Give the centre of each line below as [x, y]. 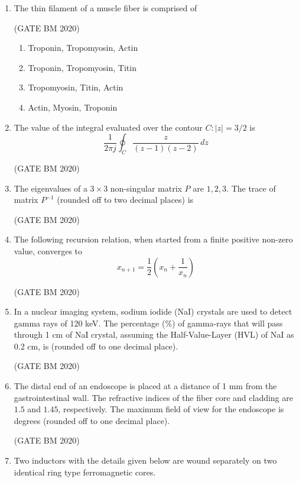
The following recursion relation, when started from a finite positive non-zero [153, 239]
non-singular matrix [146, 188]
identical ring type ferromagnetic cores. [85, 472]
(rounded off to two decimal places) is [125, 200]
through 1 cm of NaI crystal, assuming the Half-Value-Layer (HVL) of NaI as [154, 334]
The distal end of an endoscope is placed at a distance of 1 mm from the [145, 386]
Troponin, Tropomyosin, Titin [82, 67]
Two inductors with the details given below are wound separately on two [145, 460]
